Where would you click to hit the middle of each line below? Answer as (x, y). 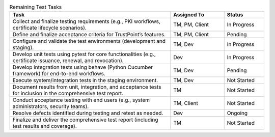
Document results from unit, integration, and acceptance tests (87, 87)
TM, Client (186, 103)
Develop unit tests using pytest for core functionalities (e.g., (84, 54)
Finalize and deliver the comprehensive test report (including (85, 120)
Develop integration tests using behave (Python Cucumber (82, 67)
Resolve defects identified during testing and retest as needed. (88, 113)
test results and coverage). (45, 126)
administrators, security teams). (51, 106)
